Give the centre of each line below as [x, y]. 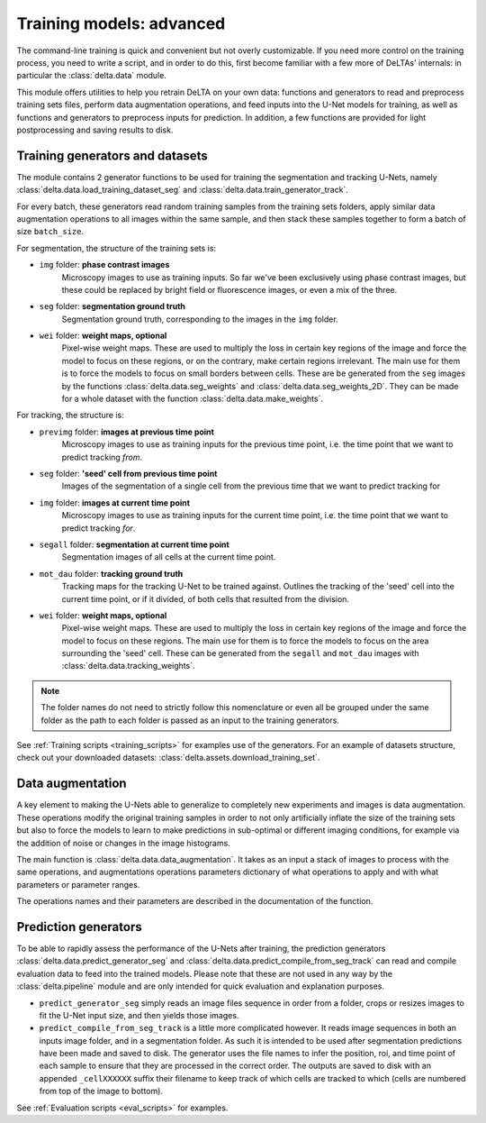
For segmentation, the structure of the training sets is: [116, 248]
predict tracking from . [102, 457]
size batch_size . [50, 232]
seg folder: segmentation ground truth [112, 306]
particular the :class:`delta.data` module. [91, 76]
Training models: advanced [121, 23]
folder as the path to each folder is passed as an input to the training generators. [190, 720]
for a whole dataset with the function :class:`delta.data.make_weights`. [193, 399]
